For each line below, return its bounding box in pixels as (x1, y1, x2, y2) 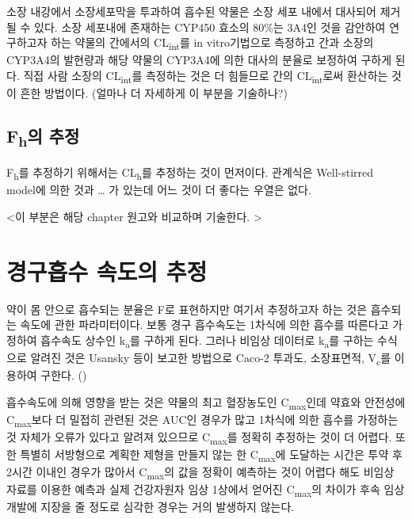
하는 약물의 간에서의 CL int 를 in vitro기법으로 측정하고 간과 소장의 (51, 34, 374, 52)
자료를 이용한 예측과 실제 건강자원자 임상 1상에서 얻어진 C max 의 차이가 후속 (6, 481, 380, 500)
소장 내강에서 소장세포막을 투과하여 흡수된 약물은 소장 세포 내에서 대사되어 (6, 3, 376, 19)
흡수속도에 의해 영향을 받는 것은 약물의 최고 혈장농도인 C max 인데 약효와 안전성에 (6, 393, 406, 412)
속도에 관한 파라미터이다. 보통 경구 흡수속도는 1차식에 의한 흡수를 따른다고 (20, 316, 389, 333)
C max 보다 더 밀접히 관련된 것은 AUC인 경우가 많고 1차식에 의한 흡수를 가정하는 (6, 410, 399, 429)
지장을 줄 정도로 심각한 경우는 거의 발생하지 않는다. (40, 498, 295, 515)
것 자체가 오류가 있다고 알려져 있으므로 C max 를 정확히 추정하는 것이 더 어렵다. (6, 428, 392, 447)
